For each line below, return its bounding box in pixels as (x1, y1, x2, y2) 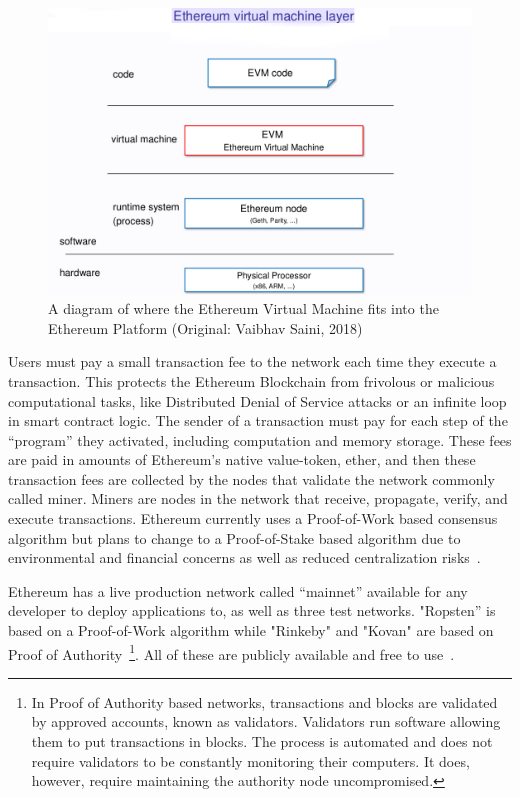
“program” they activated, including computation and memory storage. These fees (8, 429, 512, 450)
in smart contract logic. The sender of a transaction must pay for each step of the (8, 410, 508, 431)
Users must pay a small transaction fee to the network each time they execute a (8, 351, 497, 372)
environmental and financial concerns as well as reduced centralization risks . (8, 547, 481, 568)
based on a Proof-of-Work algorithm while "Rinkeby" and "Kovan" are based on (8, 620, 494, 641)
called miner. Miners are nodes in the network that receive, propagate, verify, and (8, 488, 508, 509)
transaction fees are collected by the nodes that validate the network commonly (8, 468, 495, 489)
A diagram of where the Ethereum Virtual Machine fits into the (48, 298, 439, 319)
